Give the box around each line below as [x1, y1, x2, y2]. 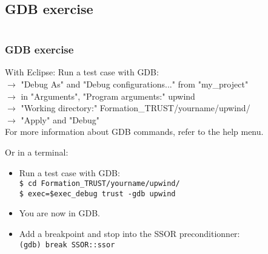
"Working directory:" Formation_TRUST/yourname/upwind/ [21, 101, 250, 114]
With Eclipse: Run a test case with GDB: [5, 66, 159, 78]
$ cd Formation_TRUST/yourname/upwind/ [19, 179, 180, 188]
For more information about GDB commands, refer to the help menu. [5, 125, 264, 138]
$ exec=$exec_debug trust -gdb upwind [19, 189, 176, 198]
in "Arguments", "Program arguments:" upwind [21, 89, 195, 102]
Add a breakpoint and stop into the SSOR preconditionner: [19, 227, 240, 240]
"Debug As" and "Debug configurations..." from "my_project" [21, 78, 249, 91]
